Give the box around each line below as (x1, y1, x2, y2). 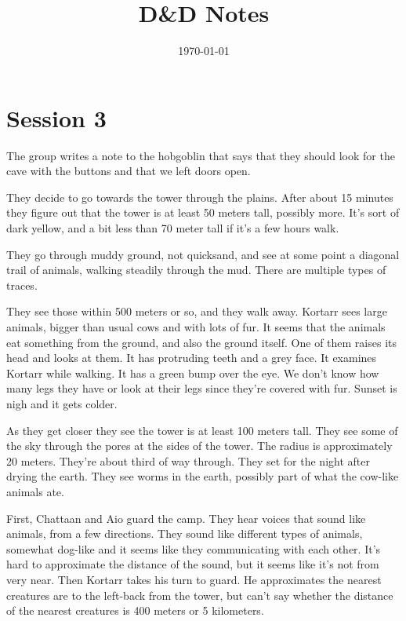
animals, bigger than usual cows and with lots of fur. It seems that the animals (6, 319, 386, 334)
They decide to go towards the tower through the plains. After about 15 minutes (6, 188, 393, 205)
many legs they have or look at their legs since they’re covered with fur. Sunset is (6, 380, 397, 396)
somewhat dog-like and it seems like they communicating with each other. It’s (6, 540, 381, 557)
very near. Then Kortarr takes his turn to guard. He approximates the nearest (6, 571, 382, 587)
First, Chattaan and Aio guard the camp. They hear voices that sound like (6, 510, 366, 526)
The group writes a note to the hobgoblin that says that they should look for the (6, 147, 395, 163)
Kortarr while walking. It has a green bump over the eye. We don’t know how (6, 364, 379, 381)
